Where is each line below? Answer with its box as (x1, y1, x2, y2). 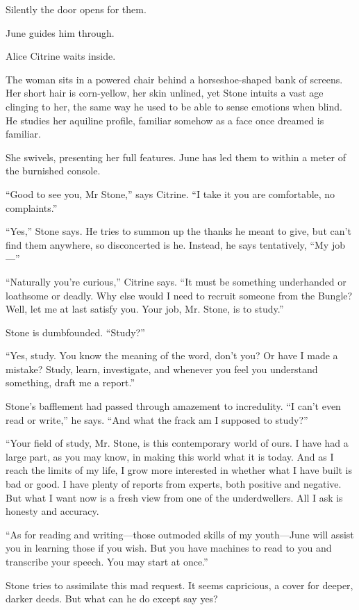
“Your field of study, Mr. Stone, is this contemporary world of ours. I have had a (6, 436, 349, 450)
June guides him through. (6, 25, 115, 40)
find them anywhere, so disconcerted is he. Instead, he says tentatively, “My (6, 237, 329, 252)
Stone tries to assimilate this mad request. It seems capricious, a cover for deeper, (6, 577, 353, 592)
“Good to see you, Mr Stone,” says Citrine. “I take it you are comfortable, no (6, 186, 335, 201)
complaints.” (6, 200, 58, 215)
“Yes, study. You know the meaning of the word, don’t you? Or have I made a (6, 348, 338, 363)
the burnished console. (6, 163, 101, 178)
